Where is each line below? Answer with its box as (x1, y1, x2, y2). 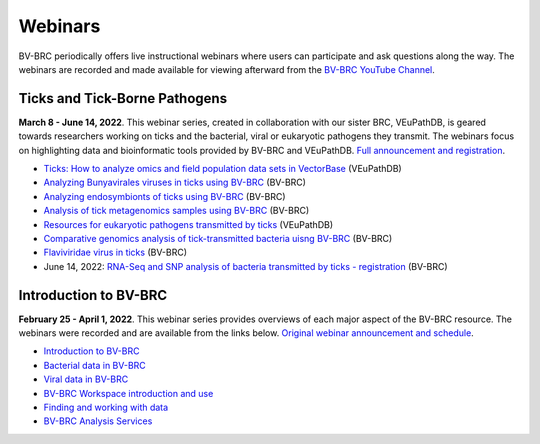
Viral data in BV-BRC (43, 373, 129, 385)
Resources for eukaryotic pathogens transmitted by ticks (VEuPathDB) (43, 218, 334, 230)
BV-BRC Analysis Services (43, 415, 153, 427)
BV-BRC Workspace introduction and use (43, 387, 214, 399)
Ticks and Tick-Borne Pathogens (18, 90, 228, 107)
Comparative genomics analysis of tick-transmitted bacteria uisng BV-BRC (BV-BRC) (43, 232, 393, 244)
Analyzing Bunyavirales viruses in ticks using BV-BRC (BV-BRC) (43, 176, 307, 189)
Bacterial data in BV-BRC (43, 359, 147, 371)
